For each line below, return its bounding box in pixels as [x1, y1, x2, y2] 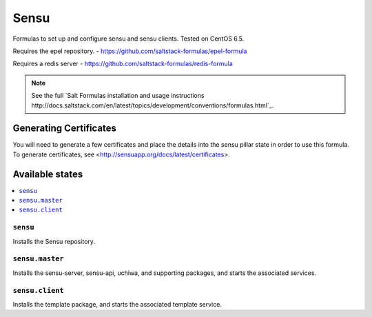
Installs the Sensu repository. [12, 237, 96, 245]
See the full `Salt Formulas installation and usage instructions [31, 92, 205, 100]
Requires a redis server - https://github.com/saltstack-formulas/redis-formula [12, 59, 234, 68]
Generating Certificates [12, 123, 117, 134]
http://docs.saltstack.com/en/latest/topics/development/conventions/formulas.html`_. [31, 101, 274, 110]
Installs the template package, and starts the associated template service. [12, 300, 222, 308]
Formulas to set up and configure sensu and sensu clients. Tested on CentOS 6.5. [12, 34, 245, 43]
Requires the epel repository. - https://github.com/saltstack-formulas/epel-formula [12, 47, 247, 55]
